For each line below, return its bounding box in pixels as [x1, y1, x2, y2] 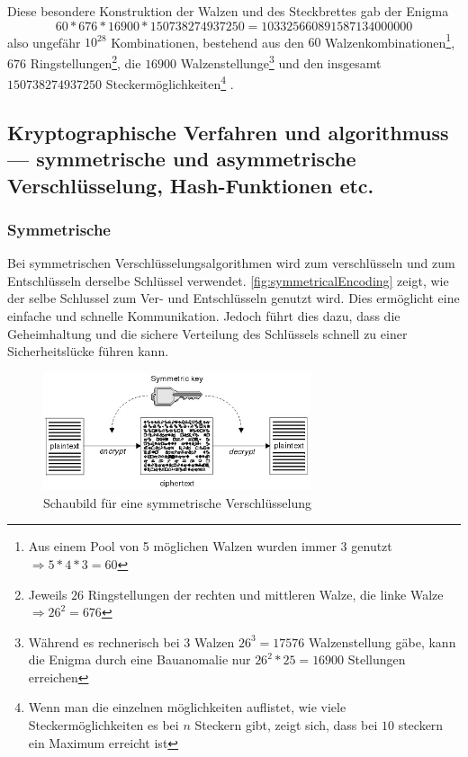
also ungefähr [7, 32, 81, 51]
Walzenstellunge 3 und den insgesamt [180, 50, 382, 72]
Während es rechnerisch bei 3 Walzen [28, 632, 235, 651]
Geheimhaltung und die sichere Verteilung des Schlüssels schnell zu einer [7, 324, 408, 343]
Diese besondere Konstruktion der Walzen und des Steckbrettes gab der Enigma [7, 2, 449, 20]
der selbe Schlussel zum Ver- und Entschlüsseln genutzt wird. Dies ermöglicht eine [7, 289, 460, 307]
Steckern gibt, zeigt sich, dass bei [194, 716, 378, 735]
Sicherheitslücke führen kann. [7, 342, 169, 361]
